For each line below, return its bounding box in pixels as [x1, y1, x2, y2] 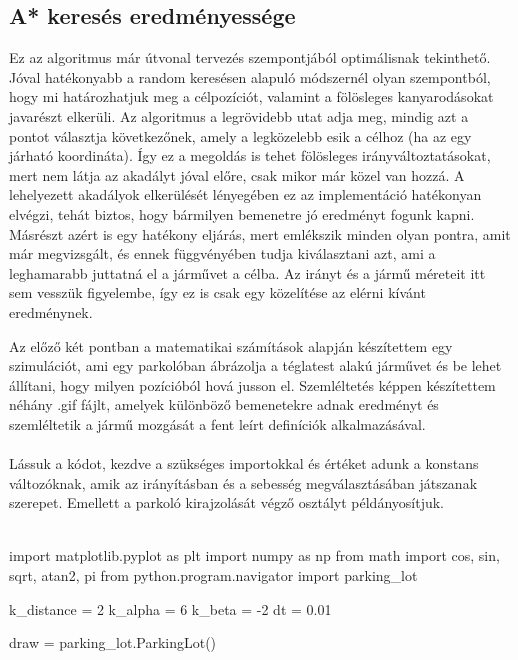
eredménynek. [9, 301, 93, 322]
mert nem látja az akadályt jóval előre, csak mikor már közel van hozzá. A [9, 164, 465, 185]
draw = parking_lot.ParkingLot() [9, 632, 217, 653]
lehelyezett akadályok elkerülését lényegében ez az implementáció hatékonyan [9, 184, 482, 205]
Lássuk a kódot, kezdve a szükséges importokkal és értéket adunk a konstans [9, 453, 479, 474]
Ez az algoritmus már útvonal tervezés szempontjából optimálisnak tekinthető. [9, 47, 491, 68]
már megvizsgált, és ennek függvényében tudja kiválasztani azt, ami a [9, 243, 436, 264]
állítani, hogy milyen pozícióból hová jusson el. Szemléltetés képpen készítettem [9, 374, 496, 395]
